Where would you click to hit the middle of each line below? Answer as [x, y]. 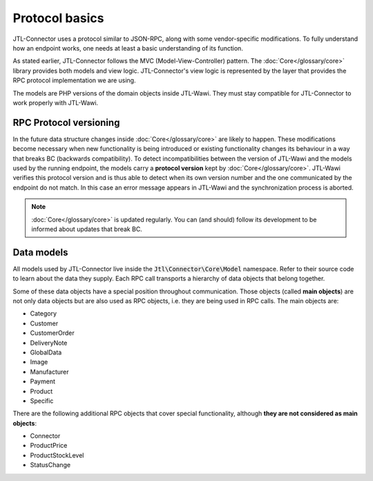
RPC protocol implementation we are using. [74, 80]
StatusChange [50, 465]
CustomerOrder [52, 333]
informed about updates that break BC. [87, 229]
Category [44, 314]
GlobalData [46, 352]
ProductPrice [49, 446]
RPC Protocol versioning [66, 122]
